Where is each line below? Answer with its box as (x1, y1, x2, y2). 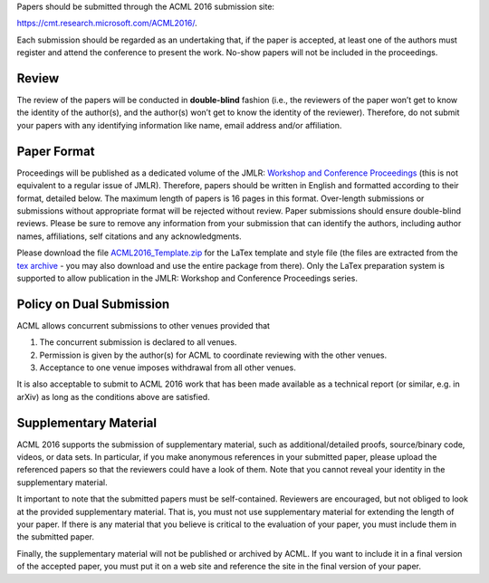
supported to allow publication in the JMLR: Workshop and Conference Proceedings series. (16, 272, 358, 283)
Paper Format (16, 143, 95, 158)
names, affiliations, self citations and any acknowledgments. (16, 231, 242, 242)
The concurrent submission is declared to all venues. (39, 337, 237, 348)
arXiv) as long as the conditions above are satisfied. (16, 391, 210, 402)
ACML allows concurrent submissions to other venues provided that (16, 320, 271, 330)
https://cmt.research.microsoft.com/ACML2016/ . (16, 18, 198, 29)
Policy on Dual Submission (16, 296, 170, 311)
